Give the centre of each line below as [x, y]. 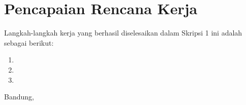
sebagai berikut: [29, 42]
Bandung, [19, 97]
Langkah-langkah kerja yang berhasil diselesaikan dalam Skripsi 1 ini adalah [123, 33]
